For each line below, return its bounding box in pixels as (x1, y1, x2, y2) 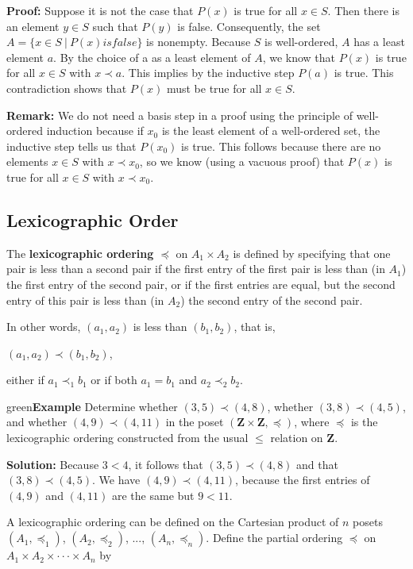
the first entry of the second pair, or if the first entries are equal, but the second (6, 275, 396, 292)
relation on (270, 429, 323, 446)
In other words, (6, 318, 81, 335)
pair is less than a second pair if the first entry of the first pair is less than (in (6, 260, 385, 277)
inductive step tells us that (6, 137, 137, 154)
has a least (353, 33, 405, 50)
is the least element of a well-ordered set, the (161, 122, 380, 139)
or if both (91, 371, 137, 388)
